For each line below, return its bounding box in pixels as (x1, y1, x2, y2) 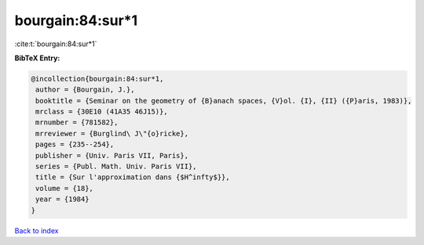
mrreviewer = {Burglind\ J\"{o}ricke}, (35, 129, 188, 138)
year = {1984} (35, 195, 90, 204)
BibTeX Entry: (14, 53, 60, 63)
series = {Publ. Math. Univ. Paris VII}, (35, 162, 197, 171)
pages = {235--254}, (35, 140, 115, 149)
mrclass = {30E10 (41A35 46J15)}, (35, 107, 168, 117)
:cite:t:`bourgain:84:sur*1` (14, 39, 97, 49)
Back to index (14, 225, 59, 235)
